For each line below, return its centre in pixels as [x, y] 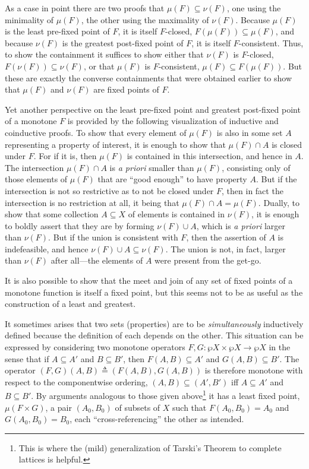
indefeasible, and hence [47, 248]
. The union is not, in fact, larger [226, 248]
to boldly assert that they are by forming [80, 225]
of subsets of [138, 407]
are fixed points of [126, 89]
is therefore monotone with [254, 370]
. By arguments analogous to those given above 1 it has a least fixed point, [165, 395]
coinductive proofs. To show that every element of [96, 132]
